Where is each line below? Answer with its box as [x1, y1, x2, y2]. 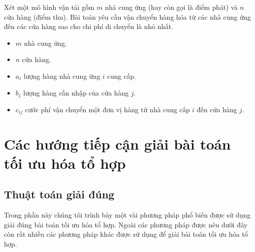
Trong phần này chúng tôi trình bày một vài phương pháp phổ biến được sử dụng [4, 210, 251, 220]
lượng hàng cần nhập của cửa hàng [23, 87, 129, 97]
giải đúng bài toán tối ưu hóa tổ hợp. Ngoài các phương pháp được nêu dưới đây [4, 219, 248, 229]
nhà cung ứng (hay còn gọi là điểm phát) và [105, 2, 238, 12]
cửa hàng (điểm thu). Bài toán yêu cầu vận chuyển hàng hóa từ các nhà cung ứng [4, 11, 251, 22]
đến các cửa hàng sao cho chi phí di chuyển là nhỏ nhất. [4, 21, 173, 31]
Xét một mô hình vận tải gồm [4, 2, 95, 12]
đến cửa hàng [196, 104, 237, 115]
